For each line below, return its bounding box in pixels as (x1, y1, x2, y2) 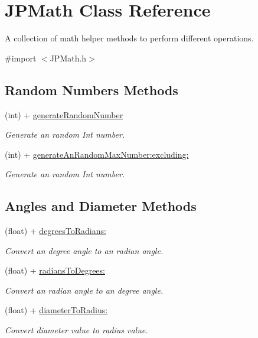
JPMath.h (50, 51, 87, 64)
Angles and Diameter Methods (5, 197, 197, 215)
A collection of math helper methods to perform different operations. (5, 32, 254, 44)
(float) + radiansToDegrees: (5, 264, 105, 277)
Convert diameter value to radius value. (5, 324, 148, 336)
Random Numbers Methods (5, 80, 178, 99)
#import (5, 51, 37, 64)
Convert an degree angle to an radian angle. (5, 244, 164, 256)
